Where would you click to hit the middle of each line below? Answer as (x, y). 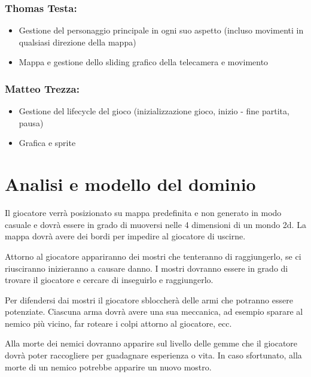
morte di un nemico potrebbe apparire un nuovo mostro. (108, 367)
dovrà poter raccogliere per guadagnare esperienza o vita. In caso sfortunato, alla (153, 355)
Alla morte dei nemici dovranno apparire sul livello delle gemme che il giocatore (151, 343)
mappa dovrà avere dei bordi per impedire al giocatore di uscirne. (125, 236)
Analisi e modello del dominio (130, 184)
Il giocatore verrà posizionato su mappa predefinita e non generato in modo (143, 213)
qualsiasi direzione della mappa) (77, 42)
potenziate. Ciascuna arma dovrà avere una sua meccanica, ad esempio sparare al (154, 311)
